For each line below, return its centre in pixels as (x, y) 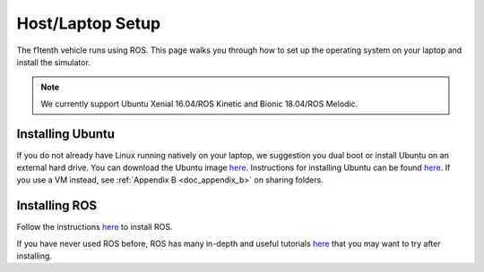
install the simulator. (54, 62)
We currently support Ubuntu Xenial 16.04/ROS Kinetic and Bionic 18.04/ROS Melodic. (199, 104)
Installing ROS (57, 206)
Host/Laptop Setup (89, 23)
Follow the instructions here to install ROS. (95, 227)
